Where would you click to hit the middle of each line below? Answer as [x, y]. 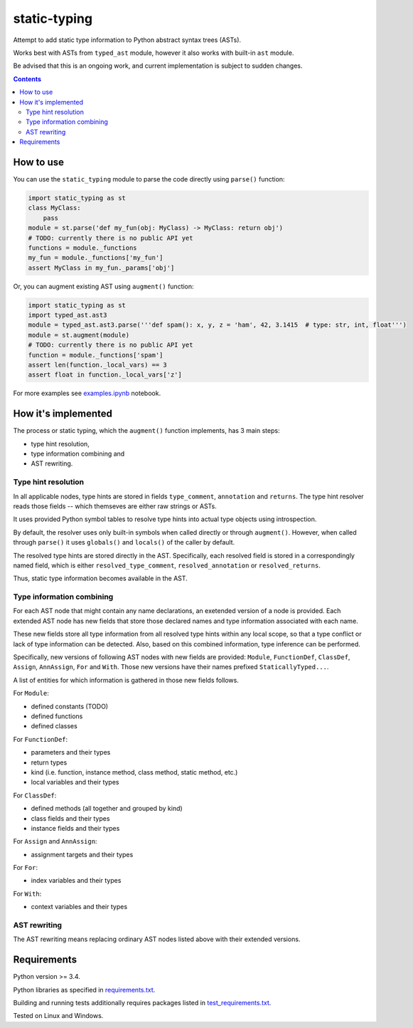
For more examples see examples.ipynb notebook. [87, 393]
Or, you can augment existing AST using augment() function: [104, 286]
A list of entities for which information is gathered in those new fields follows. [126, 680]
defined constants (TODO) [70, 706]
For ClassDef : [35, 795]
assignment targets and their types [82, 854]
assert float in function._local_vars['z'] [105, 375]
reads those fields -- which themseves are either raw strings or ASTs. [115, 506]
